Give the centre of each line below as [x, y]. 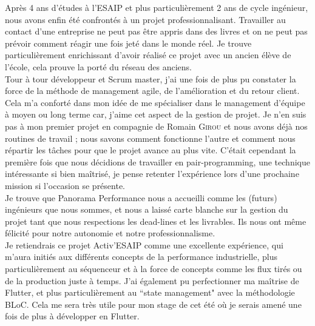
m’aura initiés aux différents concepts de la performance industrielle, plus [141, 257]
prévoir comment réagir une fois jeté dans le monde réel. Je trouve [128, 43]
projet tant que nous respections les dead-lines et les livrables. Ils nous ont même [156, 221]
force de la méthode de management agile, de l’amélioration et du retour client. [152, 91]
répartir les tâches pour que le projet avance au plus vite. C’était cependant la [151, 150]
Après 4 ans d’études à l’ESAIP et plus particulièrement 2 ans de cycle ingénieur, [157, 7]
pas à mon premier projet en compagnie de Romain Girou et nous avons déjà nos [156, 126]
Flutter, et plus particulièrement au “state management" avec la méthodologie [150, 292]
